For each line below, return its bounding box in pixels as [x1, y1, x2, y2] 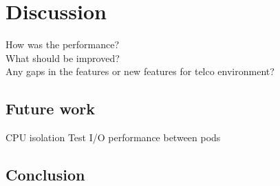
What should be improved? [6, 50, 120, 65]
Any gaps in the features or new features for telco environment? [6, 64, 274, 79]
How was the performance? [6, 37, 120, 52]
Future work [6, 98, 96, 119]
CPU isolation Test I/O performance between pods [6, 130, 221, 145]
